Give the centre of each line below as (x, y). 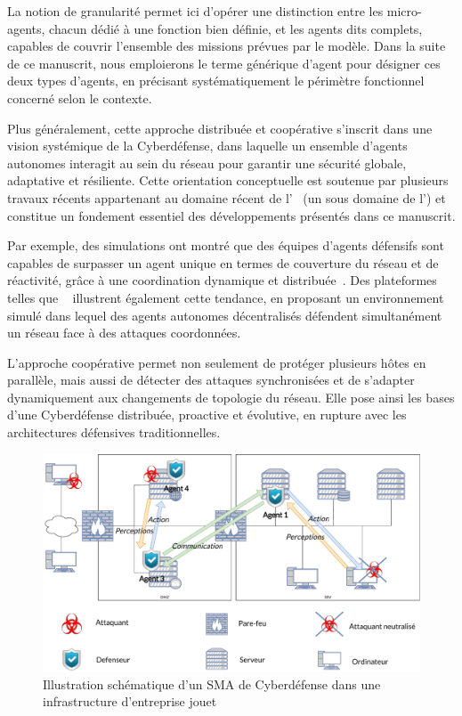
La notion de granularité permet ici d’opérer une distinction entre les (195, 11)
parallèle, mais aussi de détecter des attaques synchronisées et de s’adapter (211, 380)
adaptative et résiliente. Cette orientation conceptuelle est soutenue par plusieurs (228, 180)
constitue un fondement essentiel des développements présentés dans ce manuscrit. (231, 215)
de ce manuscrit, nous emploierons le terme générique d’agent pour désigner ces (224, 63)
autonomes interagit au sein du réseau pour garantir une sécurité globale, (207, 163)
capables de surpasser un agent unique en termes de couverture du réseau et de (223, 262)
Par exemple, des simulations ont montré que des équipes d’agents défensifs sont (226, 245)
